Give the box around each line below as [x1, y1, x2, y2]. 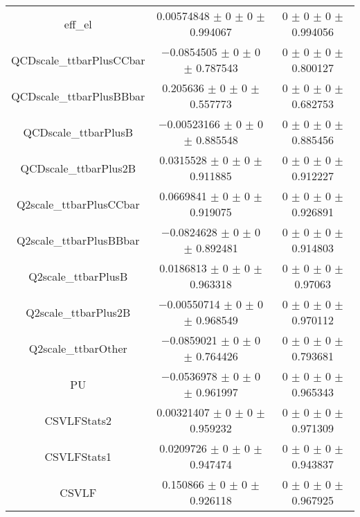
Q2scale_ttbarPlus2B [26, 304, 131, 320]
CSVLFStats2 [44, 412, 112, 428]
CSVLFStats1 [44, 448, 112, 464]
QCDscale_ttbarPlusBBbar [11, 87, 145, 104]
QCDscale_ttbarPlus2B [20, 159, 136, 176]
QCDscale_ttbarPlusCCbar [11, 51, 145, 68]
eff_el [64, 15, 92, 32]
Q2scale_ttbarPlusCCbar [16, 195, 140, 212]
